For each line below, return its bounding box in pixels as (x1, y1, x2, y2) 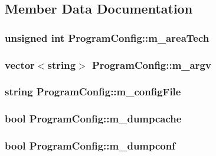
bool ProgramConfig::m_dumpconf (5, 138, 175, 153)
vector (5, 57, 35, 72)
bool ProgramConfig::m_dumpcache (5, 111, 182, 126)
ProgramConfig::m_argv (91, 57, 211, 72)
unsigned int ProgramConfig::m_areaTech (5, 30, 210, 45)
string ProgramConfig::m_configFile (5, 84, 181, 99)
